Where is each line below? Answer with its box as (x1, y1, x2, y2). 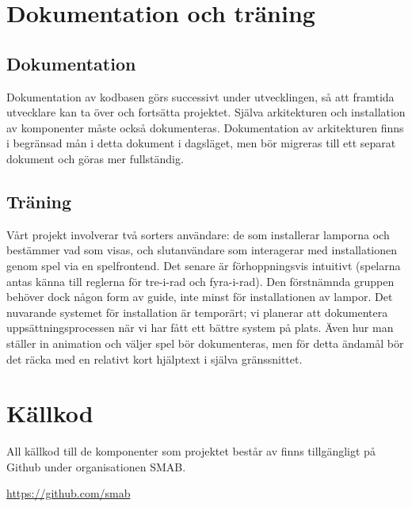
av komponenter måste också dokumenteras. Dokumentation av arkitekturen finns (6, 119, 404, 135)
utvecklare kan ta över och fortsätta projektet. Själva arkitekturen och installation (6, 104, 406, 120)
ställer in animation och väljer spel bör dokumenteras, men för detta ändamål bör (6, 334, 404, 351)
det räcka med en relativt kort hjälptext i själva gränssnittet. (6, 350, 303, 367)
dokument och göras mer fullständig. (6, 150, 184, 166)
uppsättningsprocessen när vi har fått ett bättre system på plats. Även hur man (6, 319, 394, 336)
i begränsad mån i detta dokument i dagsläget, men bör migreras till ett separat (6, 135, 396, 151)
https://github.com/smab (6, 485, 131, 501)
